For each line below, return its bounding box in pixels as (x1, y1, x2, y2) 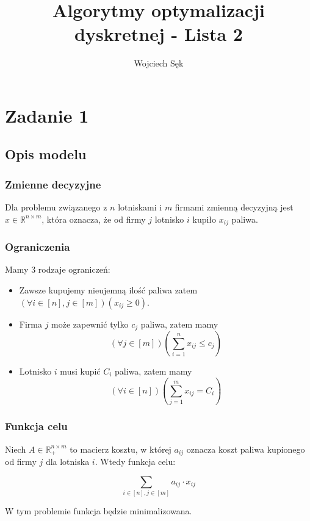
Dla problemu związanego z (5, 201, 107, 214)
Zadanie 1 (5, 102, 89, 128)
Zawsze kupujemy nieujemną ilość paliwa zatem (19, 283, 198, 296)
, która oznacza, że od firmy (41, 212, 146, 225)
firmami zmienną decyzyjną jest (175, 201, 294, 214)
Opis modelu (5, 145, 87, 163)
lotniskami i (118, 201, 162, 214)
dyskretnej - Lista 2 (74, 21, 243, 46)
